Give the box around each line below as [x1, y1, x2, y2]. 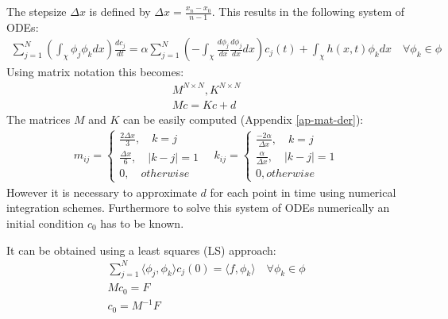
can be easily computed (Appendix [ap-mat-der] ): [122, 110, 364, 127]
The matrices [6, 110, 71, 127]
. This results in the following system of [211, 3, 405, 19]
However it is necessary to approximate [6, 183, 197, 200]
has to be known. [100, 214, 184, 231]
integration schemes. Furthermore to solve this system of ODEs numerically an [6, 199, 390, 216]
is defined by [89, 3, 151, 19]
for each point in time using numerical [210, 183, 396, 200]
